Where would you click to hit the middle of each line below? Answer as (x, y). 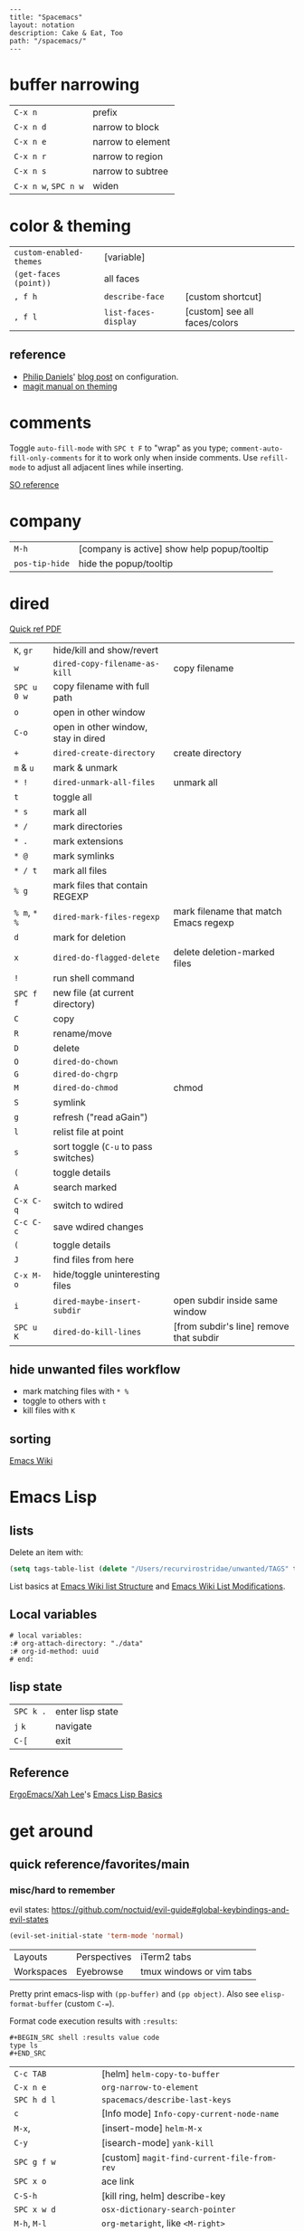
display (120, 321)
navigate (74, 1726)
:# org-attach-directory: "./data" (76, 1643)
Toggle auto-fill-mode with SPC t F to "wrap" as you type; (119, 448)
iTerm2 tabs (166, 1957)
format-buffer (36, 2005)
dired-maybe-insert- (97, 1301)
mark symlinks (84, 856)
